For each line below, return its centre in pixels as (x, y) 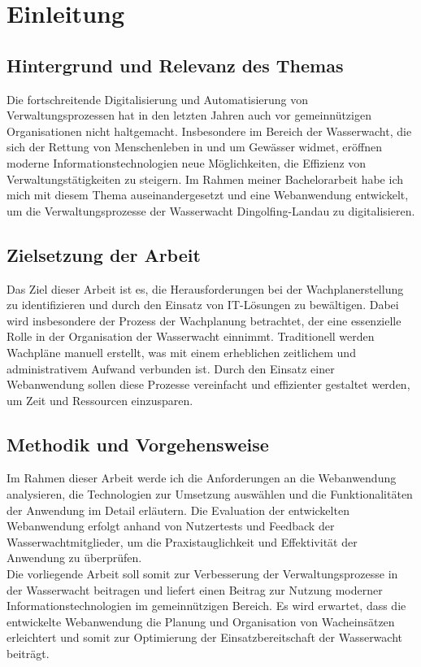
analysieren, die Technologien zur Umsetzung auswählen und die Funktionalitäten (210, 494)
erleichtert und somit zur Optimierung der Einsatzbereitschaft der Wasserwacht (205, 637)
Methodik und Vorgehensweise (138, 444)
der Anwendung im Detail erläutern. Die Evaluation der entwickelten (178, 510)
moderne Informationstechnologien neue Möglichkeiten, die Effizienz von (187, 162)
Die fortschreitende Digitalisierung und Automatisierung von (158, 99)
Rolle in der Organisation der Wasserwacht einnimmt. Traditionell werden (191, 336)
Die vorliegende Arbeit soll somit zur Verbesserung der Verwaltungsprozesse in (202, 574)
